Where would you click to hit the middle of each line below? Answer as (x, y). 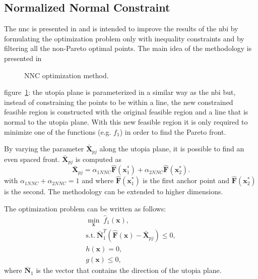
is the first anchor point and (186, 180)
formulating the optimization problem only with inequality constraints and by (124, 38)
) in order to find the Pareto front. (173, 131)
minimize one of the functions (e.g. (58, 131)
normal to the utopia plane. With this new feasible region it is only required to (126, 121)
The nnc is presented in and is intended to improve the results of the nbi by (121, 29)
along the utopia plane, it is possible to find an (172, 149)
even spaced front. (32, 159)
